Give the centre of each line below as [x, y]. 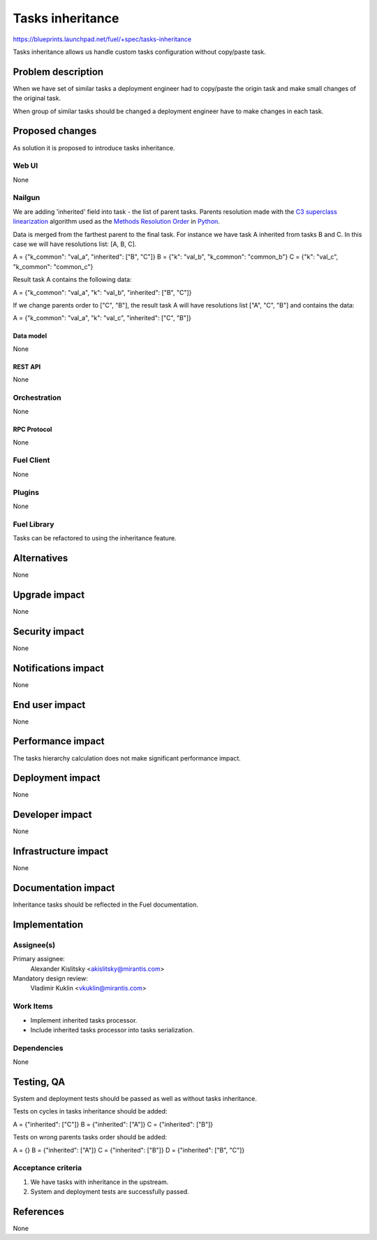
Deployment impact [57, 778]
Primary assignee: [39, 959]
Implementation [48, 924]
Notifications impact [58, 668]
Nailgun [27, 198]
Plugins [26, 492]
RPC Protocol [32, 429]
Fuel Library [34, 524]
